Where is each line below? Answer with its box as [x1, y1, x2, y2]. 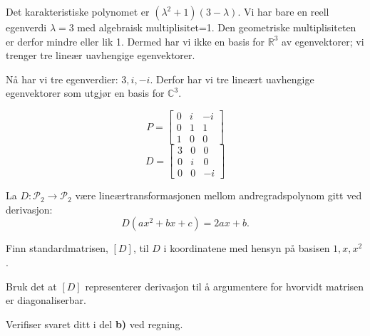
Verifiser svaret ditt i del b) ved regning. [6, 316, 183, 331]
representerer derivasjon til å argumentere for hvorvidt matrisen [85, 278, 364, 293]
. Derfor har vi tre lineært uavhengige [150, 71, 314, 86]
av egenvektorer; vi [282, 33, 364, 48]
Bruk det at [6, 278, 57, 293]
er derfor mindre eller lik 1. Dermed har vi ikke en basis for [6, 33, 265, 48]
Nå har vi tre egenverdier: [6, 71, 118, 86]
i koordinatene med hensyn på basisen [163, 241, 330, 256]
